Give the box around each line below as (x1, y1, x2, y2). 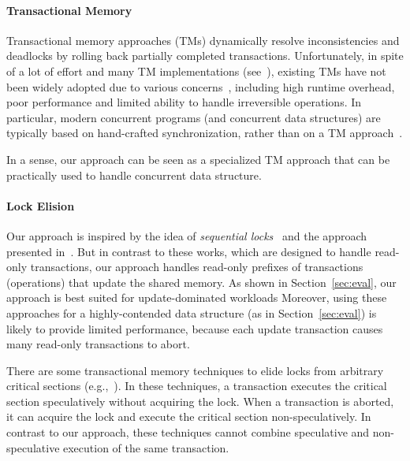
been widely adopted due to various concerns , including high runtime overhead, (6, 78, 395, 95)
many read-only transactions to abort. (6, 336, 190, 352)
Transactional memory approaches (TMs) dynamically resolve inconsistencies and (6, 32, 400, 48)
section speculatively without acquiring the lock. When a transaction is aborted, (6, 392, 394, 409)
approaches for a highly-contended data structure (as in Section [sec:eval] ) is (6, 304, 377, 321)
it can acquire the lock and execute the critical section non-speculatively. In (6, 408, 371, 425)
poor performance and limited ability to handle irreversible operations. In (6, 94, 362, 110)
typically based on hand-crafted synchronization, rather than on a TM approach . (6, 125, 403, 141)
